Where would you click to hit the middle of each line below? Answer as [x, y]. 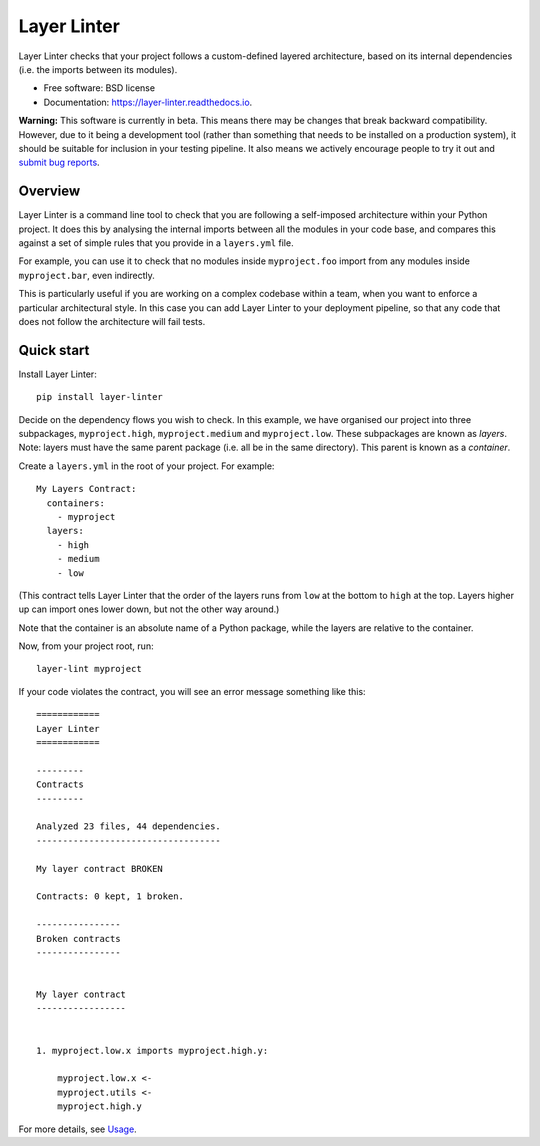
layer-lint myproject [89, 669]
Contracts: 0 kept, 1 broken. [110, 896]
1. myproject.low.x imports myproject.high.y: [152, 1050]
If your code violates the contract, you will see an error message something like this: [192, 691]
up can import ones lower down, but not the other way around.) [149, 609]
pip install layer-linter [100, 397]
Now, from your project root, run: [86, 646]
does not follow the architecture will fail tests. [112, 321]
